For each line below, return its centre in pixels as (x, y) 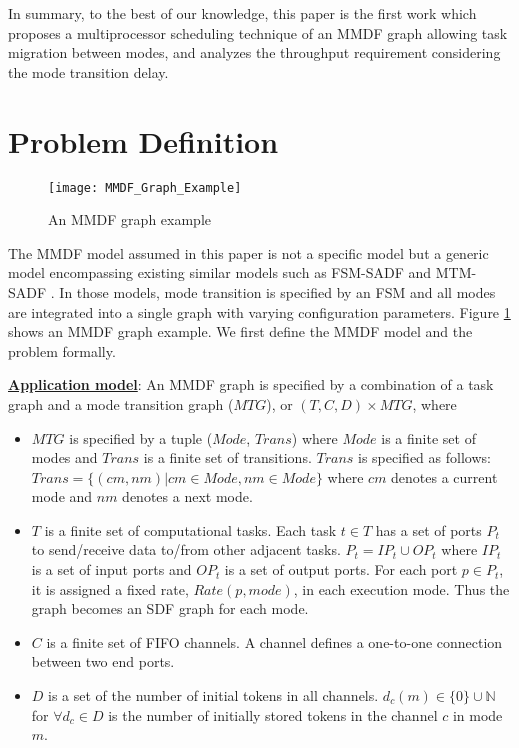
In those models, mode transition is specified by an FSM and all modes (277, 291)
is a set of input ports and (111, 569)
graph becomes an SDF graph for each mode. (170, 608)
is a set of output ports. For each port (341, 569)
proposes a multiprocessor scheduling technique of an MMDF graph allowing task (258, 32)
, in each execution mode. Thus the (401, 588)
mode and (62, 496)
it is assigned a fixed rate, (110, 588)
